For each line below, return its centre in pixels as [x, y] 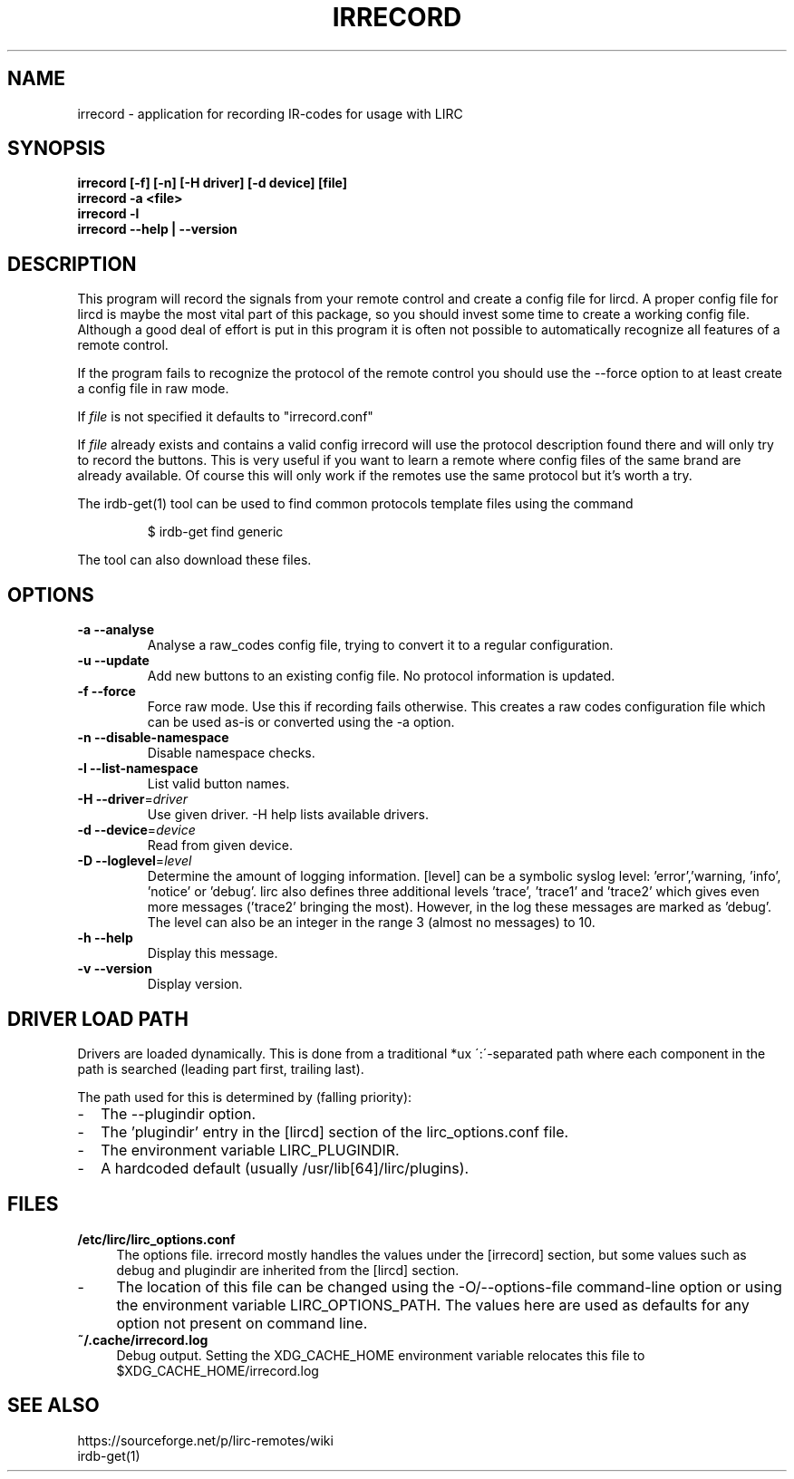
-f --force [107, 691]
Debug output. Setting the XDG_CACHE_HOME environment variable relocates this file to [381, 1355]
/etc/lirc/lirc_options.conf [156, 1239]
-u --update [113, 661]
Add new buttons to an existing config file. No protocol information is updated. [381, 676]
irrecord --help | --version [157, 229]
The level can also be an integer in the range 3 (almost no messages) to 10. [371, 923]
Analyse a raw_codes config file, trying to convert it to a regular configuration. [380, 645]
